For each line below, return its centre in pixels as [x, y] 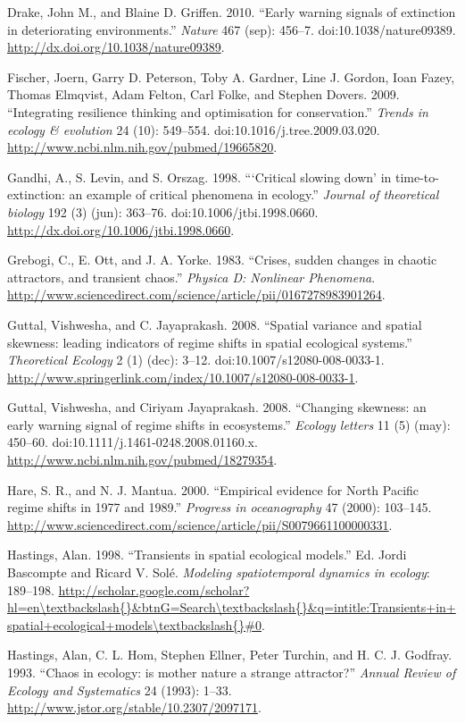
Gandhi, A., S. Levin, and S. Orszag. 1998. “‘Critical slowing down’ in [199, 177]
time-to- [417, 177]
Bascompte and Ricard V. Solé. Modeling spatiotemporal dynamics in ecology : [219, 572]
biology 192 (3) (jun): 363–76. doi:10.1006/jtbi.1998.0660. [163, 211]
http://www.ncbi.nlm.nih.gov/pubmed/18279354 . [142, 460]
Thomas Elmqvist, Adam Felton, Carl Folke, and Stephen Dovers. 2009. [203, 94]
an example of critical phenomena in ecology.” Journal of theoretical [254, 194]
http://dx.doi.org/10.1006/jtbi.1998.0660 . [121, 229]
